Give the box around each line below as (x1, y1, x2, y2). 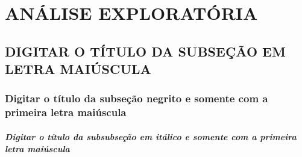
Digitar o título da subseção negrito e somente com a (5, 91, 268, 106)
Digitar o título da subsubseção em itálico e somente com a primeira (5, 130, 297, 143)
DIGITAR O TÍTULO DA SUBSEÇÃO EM (5, 42, 286, 60)
